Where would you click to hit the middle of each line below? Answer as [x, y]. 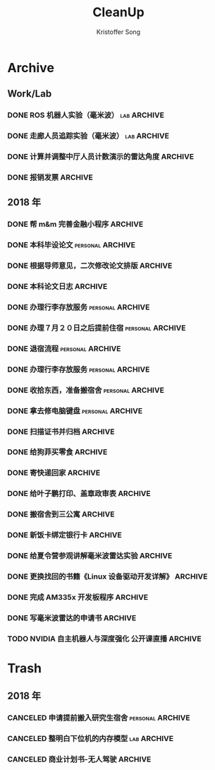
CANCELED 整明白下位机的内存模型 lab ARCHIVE [91, 739]
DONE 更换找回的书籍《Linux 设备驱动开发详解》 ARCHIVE [107, 576]
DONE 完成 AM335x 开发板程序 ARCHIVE [78, 597]
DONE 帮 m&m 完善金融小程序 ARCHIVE [75, 225]
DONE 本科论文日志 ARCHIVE [57, 287]
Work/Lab [30, 94]
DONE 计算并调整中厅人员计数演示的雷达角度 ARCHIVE [101, 157]
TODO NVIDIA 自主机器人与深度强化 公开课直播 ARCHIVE [105, 639]
